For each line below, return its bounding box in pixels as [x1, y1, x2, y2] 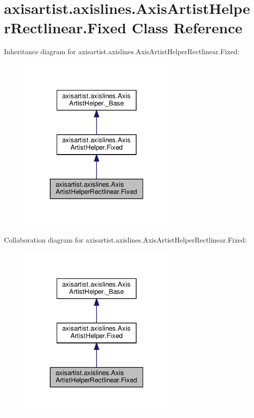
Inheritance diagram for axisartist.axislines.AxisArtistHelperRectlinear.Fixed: [4, 46, 240, 57]
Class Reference [131, 17, 243, 38]
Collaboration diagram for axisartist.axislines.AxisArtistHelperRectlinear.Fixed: [4, 235, 247, 245]
